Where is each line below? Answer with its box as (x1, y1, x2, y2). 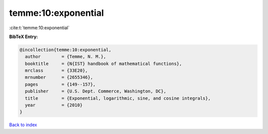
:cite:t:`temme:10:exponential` (9, 25, 69, 31)
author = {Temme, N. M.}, (25, 54, 106, 59)
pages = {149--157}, (25, 82, 96, 87)
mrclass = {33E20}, (25, 68, 88, 74)
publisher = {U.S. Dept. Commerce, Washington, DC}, (25, 89, 166, 94)
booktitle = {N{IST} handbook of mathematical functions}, (25, 61, 182, 66)
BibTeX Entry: (9, 34, 38, 40)
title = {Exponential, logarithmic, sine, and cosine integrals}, (25, 95, 211, 101)
